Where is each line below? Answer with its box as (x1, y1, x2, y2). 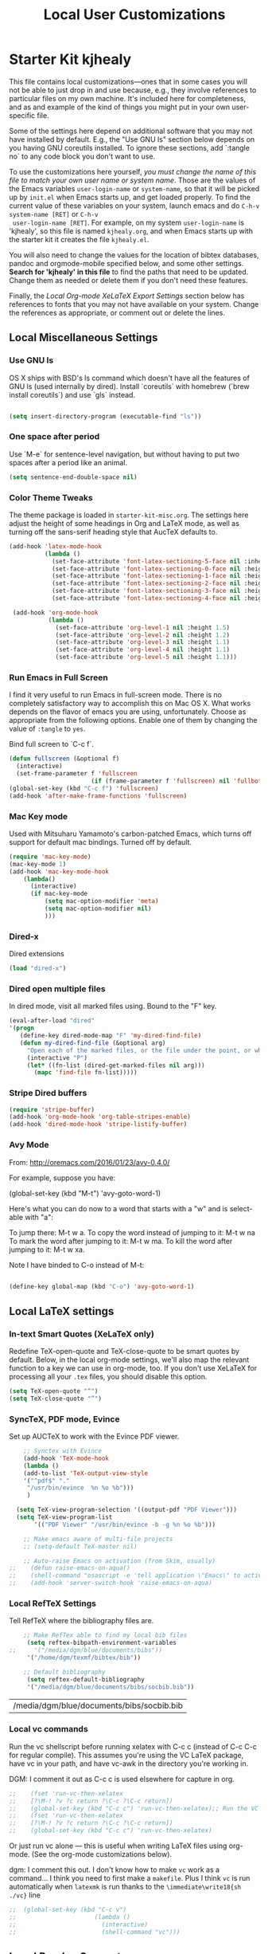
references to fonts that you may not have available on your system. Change (9, 299, 259, 308)
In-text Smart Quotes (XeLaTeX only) (9, 1328, 154, 1340)
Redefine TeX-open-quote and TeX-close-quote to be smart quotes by (9, 1347, 240, 1356)
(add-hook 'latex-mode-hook (9, 542, 103, 551)
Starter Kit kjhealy (9, 50, 132, 69)
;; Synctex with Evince (23, 1447, 103, 1455)
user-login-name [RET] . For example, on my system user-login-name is (12, 218, 245, 227)
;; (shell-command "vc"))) (9, 1928, 181, 1936)
